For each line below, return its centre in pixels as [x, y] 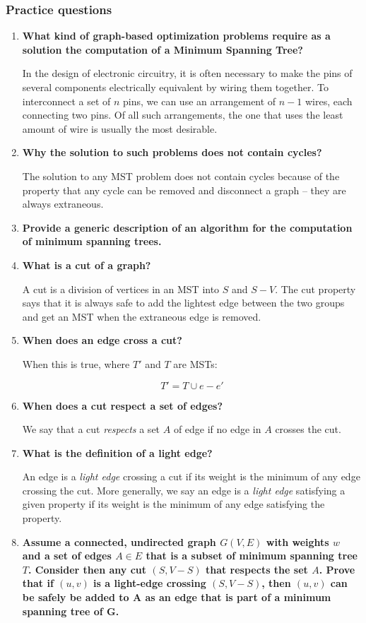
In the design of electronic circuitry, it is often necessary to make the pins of [187, 73]
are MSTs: [195, 363]
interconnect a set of [66, 101]
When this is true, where [76, 363]
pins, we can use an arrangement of [200, 101]
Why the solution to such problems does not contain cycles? [172, 152]
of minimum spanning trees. [92, 241]
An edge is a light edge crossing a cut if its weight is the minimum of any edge [191, 476]
